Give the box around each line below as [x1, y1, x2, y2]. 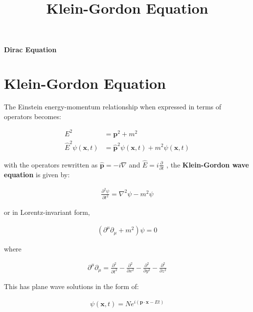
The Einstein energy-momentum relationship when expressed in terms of [4, 102, 222, 112]
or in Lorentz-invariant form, [4, 207, 90, 217]
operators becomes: [4, 111, 61, 121]
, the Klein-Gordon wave [166, 159, 249, 169]
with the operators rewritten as [4, 159, 98, 169]
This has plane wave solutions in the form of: [4, 281, 139, 291]
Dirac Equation [4, 44, 57, 55]
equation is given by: [4, 169, 70, 180]
